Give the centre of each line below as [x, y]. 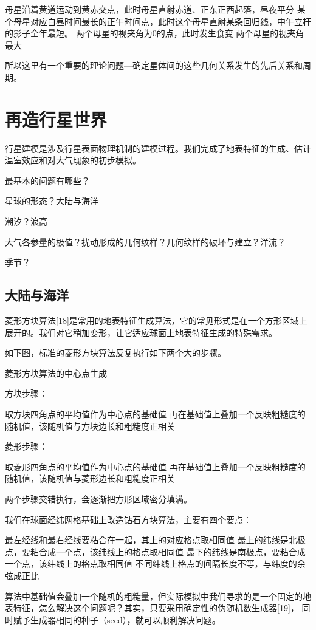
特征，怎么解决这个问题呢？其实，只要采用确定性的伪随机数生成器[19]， [156, 608]
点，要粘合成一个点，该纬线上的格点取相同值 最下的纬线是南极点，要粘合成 [155, 551]
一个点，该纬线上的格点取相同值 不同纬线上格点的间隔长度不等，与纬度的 [151, 563]
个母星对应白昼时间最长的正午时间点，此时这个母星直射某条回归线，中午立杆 [158, 21]
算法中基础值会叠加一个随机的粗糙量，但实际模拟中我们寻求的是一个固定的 [154, 596]
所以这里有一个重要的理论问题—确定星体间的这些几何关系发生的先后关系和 [154, 65]
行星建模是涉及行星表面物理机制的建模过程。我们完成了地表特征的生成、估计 [158, 148]
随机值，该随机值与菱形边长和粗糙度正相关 [90, 478]
